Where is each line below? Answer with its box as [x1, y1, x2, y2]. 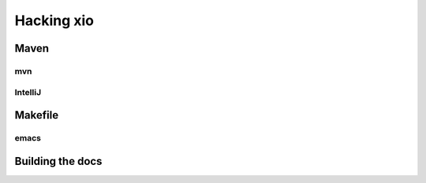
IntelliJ [14, 86, 42, 97]
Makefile [14, 108, 59, 122]
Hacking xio [14, 12, 95, 29]
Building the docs [14, 154, 103, 168]
